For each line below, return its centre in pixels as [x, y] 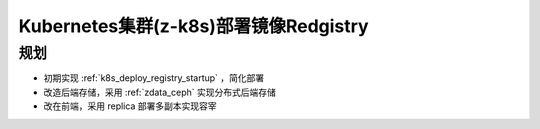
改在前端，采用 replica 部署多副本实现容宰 [130, 106]
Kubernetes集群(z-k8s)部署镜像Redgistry [193, 26]
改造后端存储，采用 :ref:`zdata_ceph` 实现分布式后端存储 [160, 92]
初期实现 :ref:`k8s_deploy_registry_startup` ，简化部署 [154, 78]
